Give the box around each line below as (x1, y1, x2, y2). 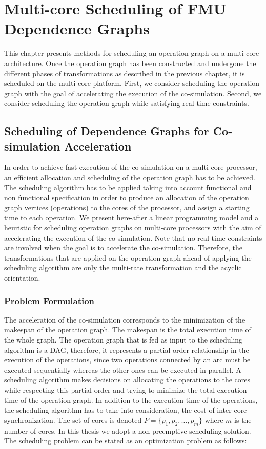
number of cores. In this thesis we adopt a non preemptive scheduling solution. (4, 425, 251, 436)
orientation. (4, 272, 40, 283)
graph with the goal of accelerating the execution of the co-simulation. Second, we (4, 88, 262, 98)
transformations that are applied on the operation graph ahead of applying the (4, 252, 252, 263)
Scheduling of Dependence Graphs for (4, 123, 209, 139)
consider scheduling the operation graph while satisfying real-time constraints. (4, 98, 249, 109)
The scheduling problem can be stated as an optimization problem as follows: (4, 435, 247, 446)
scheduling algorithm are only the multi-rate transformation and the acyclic (4, 262, 242, 273)
